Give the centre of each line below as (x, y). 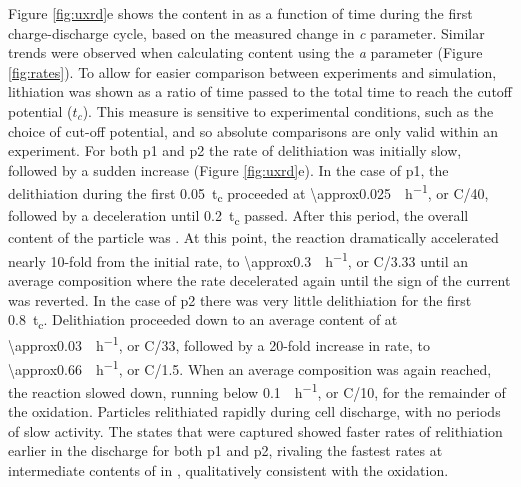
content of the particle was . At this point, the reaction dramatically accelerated (253, 237)
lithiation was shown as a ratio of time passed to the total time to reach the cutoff (260, 91)
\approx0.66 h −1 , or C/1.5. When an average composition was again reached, (250, 367)
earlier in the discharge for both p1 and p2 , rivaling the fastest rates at (225, 450)
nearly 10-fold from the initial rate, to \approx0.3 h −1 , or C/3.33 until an (238, 259)
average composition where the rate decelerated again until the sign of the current (259, 280)
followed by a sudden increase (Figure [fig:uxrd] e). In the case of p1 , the (228, 169)
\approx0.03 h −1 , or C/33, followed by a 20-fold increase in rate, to (219, 344)
